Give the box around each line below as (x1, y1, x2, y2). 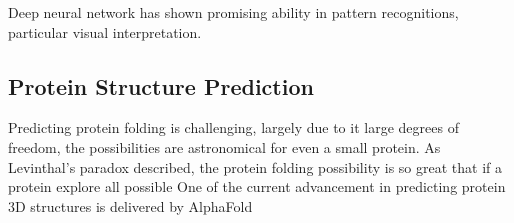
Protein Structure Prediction (8, 70, 314, 101)
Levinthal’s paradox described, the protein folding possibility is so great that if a (8, 156, 502, 177)
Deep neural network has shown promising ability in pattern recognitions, (8, 2, 459, 22)
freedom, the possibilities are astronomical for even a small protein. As (8, 136, 441, 157)
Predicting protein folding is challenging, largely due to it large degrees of (8, 117, 459, 138)
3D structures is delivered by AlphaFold (8, 195, 253, 216)
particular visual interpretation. (8, 21, 202, 42)
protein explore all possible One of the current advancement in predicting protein (8, 176, 506, 197)
